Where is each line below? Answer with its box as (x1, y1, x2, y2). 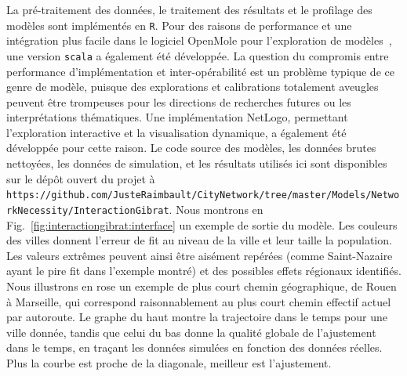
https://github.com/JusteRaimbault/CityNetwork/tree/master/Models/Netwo (6, 190, 400, 201)
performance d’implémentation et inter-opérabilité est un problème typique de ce (6, 63, 394, 79)
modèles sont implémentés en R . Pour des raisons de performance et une (6, 16, 352, 33)
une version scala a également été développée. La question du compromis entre (6, 47, 389, 63)
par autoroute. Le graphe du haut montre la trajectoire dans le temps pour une (6, 309, 387, 325)
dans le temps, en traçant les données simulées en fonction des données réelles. (6, 339, 383, 356)
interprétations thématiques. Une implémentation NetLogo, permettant (6, 109, 348, 125)
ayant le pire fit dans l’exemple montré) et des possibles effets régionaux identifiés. (6, 262, 402, 279)
